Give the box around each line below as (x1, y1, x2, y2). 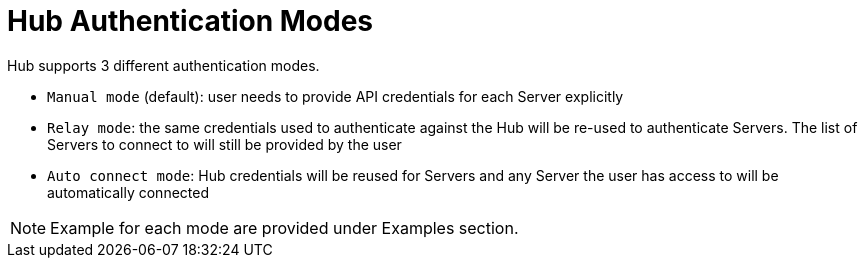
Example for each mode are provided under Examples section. (50, 217, 519, 238)
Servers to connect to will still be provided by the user (47, 135, 402, 153)
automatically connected (47, 183, 209, 201)
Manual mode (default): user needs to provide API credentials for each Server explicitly (47, 87, 624, 105)
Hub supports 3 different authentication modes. (7, 56, 320, 74)
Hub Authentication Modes (7, 4, 374, 38)
